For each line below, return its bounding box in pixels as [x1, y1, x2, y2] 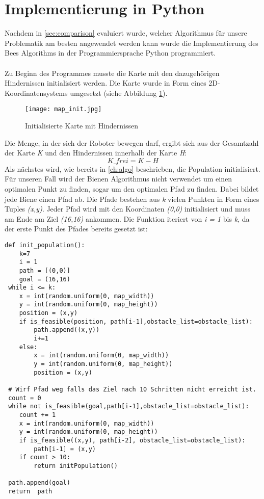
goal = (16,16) [19, 275, 70, 283]
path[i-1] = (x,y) [34, 445, 96, 453]
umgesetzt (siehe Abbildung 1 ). [70, 87, 168, 98]
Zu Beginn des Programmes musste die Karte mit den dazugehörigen [5, 67, 220, 78]
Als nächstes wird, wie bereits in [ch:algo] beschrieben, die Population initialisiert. [5, 163, 260, 174]
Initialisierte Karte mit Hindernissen [25, 120, 139, 130]
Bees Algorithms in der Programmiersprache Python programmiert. [5, 47, 216, 58]
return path [8, 487, 52, 495]
